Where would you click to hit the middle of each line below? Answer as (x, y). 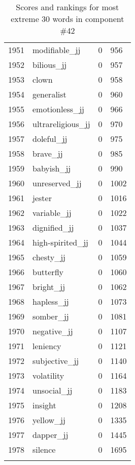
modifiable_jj (57, 50)
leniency (47, 346)
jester (42, 198)
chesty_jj (49, 257)
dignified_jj (53, 227)
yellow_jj (49, 420)
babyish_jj (52, 168)
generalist (49, 94)
